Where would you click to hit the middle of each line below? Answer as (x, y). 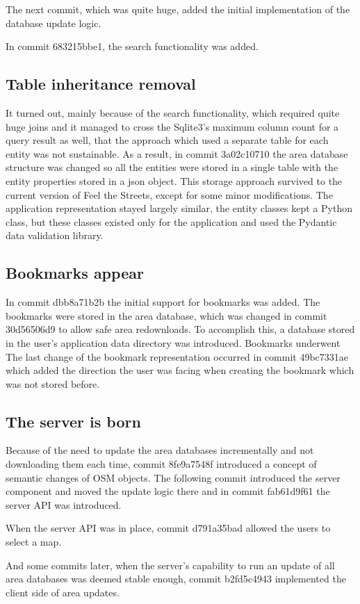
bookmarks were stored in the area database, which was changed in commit (166, 315)
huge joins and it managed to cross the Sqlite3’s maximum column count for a (172, 126)
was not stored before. (53, 383)
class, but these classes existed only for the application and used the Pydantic (171, 221)
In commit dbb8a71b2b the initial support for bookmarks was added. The (163, 302)
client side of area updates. (63, 592)
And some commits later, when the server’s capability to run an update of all (170, 565)
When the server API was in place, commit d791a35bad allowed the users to (168, 528)
